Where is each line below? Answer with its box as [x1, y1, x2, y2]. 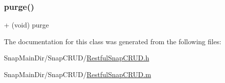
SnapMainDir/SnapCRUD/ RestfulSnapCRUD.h [4, 53, 150, 63]
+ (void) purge [4, 20, 49, 30]
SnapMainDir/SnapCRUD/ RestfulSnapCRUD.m [4, 69, 151, 79]
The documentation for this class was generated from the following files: [4, 36, 222, 46]
